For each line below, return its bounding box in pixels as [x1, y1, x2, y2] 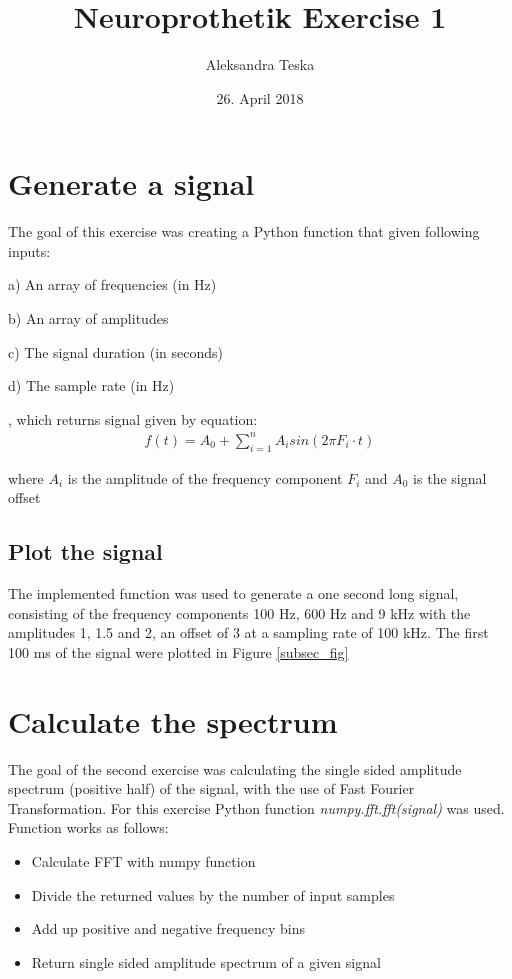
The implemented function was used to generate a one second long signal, [8, 583, 459, 604]
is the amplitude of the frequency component [67, 467, 343, 488]
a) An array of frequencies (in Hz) [8, 274, 217, 295]
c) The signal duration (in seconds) [8, 341, 223, 362]
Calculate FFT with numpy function [31, 851, 256, 871]
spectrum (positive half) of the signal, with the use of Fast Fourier [8, 778, 415, 799]
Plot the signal [8, 536, 163, 567]
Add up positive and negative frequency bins [31, 918, 306, 939]
